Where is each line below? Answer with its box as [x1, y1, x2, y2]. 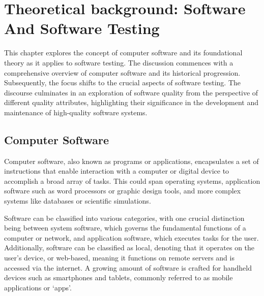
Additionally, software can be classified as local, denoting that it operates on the [4, 242, 255, 253]
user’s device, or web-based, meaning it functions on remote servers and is [4, 252, 234, 263]
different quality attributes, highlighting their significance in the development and [4, 97, 259, 108]
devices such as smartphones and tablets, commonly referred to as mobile [4, 272, 233, 283]
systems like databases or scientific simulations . [4, 195, 151, 206]
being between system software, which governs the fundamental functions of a [4, 222, 246, 233]
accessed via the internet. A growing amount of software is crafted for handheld [4, 262, 252, 273]
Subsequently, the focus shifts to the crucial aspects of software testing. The [4, 77, 241, 88]
